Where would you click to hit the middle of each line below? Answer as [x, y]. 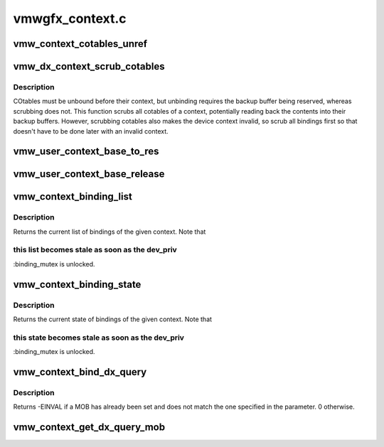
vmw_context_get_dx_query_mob [89, 427]
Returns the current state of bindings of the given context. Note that [113, 319]
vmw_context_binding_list [73, 196]
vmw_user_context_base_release [89, 174]
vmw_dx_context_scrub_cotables [89, 66]
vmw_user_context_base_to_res [86, 152]
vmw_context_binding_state [77, 284]
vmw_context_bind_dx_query [80, 372]
